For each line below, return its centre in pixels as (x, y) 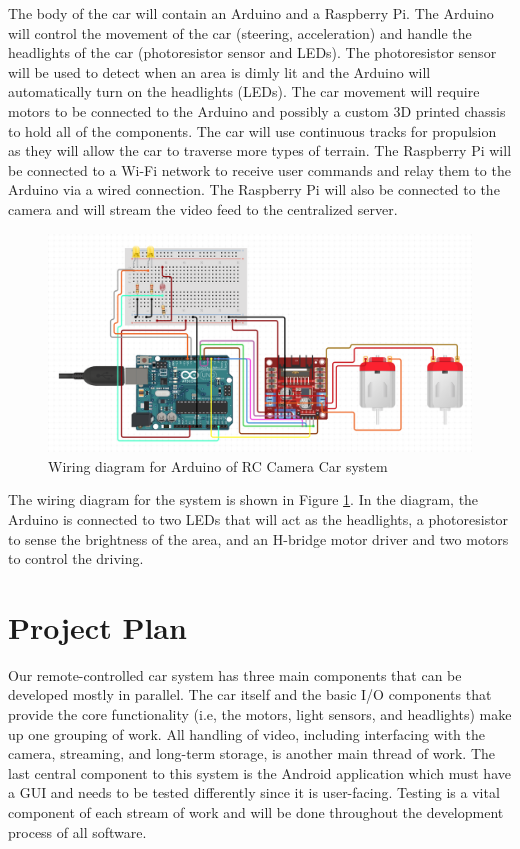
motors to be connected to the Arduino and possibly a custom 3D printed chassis (257, 110)
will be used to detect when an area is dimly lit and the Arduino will (219, 71)
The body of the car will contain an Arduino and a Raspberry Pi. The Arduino (251, 13)
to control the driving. (76, 558)
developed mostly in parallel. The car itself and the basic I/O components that (250, 694)
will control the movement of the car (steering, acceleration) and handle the (240, 32)
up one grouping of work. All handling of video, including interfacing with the (246, 733)
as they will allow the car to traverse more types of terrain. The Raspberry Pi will (260, 150)
